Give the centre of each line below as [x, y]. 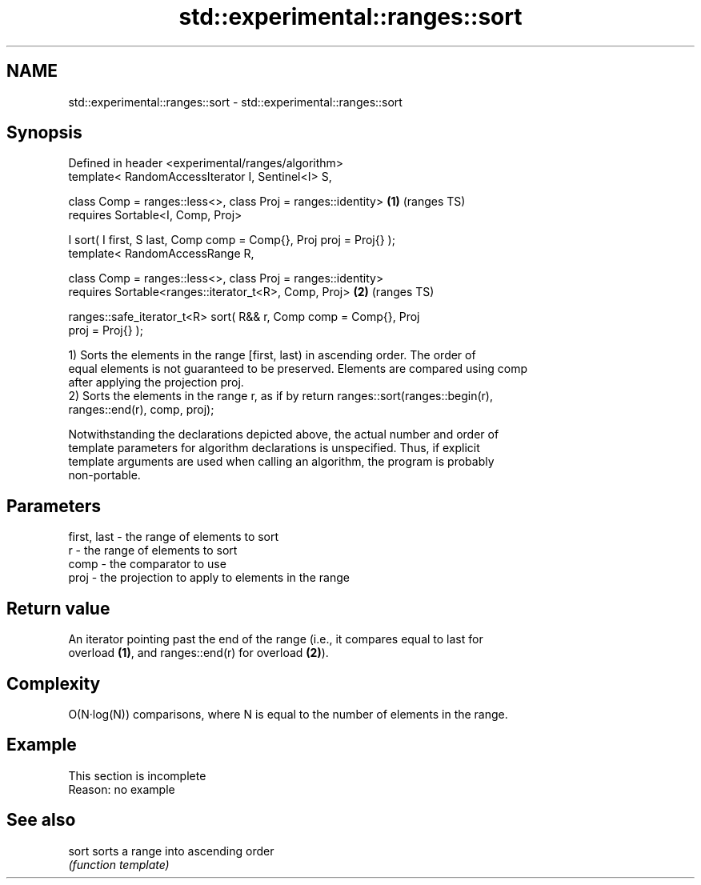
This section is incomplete [137, 775]
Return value [58, 608]
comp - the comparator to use [147, 564]
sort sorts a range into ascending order [171, 851]
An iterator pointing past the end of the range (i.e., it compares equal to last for [276, 639]
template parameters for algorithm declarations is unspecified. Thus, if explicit [274, 448]
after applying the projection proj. [156, 382]
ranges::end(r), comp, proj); [141, 410]
